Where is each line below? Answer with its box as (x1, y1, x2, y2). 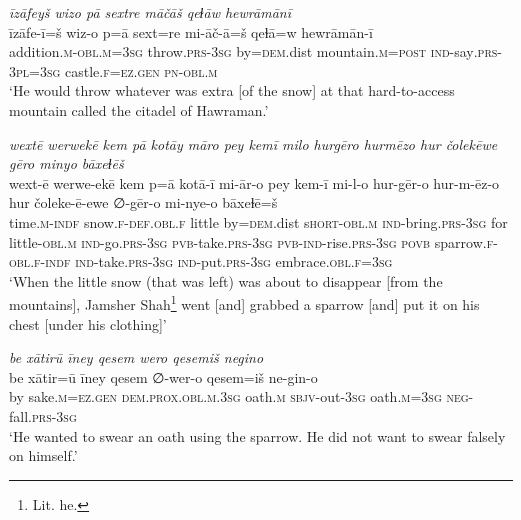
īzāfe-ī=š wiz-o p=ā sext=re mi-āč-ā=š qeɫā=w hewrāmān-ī (9, 21, 373, 42)
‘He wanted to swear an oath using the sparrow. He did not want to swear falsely (9, 425, 506, 446)
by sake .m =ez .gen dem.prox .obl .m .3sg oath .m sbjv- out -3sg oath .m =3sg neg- (9, 386, 474, 407)
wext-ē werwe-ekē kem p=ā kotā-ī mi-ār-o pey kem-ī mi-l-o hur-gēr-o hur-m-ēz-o (9, 172, 500, 193)
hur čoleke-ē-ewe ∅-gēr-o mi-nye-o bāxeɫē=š (9, 192, 278, 213)
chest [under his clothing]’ (9, 313, 167, 334)
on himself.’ (9, 445, 78, 466)
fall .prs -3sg (9, 405, 77, 426)
